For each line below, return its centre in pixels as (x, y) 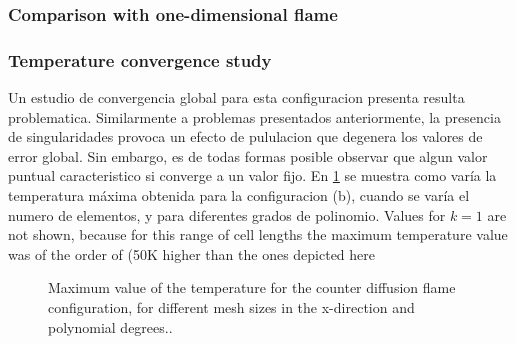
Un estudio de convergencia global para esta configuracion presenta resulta (236, 97)
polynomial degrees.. (110, 326)
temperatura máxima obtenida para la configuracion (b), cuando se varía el (239, 195)
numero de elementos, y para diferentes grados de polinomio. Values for (227, 214)
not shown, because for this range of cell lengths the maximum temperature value (258, 234)
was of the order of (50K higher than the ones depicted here (192, 253)
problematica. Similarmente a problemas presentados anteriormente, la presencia (254, 116)
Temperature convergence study (140, 59)
